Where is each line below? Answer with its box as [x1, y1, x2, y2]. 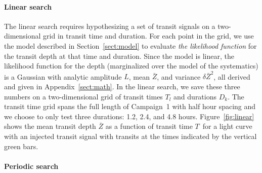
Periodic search [4, 160, 59, 171]
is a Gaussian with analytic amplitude [4, 71, 122, 82]
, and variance [157, 71, 201, 82]
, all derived [213, 71, 250, 82]
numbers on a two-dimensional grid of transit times [4, 91, 163, 101]
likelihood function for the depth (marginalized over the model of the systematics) [4, 60, 258, 71]
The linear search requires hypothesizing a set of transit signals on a [4, 20, 215, 31]
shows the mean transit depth [4, 121, 96, 131]
